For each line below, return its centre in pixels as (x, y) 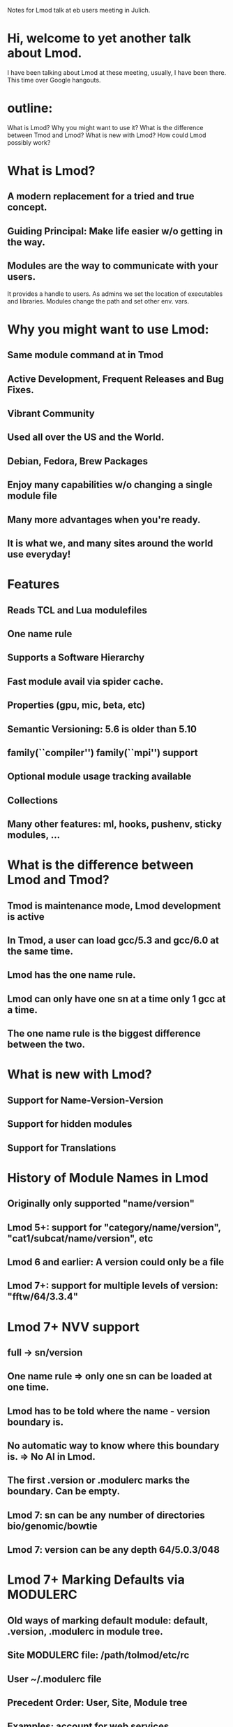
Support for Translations (62, 1147)
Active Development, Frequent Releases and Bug (116, 379)
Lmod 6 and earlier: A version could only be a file (116, 1262)
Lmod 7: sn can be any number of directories (106, 1515)
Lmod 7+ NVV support (73, 1327)
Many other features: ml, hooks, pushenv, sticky (114, 824)
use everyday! (39, 554)
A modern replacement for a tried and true (101, 196)
